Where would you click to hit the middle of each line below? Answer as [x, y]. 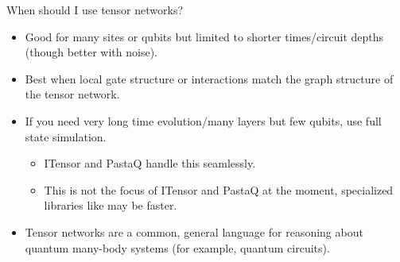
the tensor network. [72, 94]
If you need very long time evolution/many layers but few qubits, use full [203, 120]
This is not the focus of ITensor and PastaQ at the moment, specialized [219, 189]
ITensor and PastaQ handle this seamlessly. [150, 163]
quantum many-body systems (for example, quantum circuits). [177, 247]
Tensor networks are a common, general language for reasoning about [194, 231]
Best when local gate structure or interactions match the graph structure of [209, 78]
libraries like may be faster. [111, 205]
